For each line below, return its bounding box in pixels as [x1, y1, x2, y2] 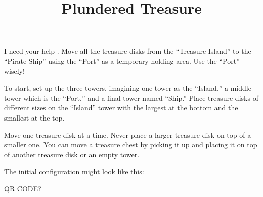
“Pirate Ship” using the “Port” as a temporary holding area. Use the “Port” [4, 55, 240, 66]
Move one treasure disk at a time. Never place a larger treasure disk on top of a [4, 129, 251, 140]
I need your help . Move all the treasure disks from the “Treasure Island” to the [4, 46, 251, 56]
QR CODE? [4, 183, 41, 193]
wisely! [4, 65, 25, 76]
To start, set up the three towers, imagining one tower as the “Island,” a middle [4, 83, 251, 93]
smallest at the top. [4, 112, 65, 123]
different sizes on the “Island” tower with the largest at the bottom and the [4, 102, 238, 113]
